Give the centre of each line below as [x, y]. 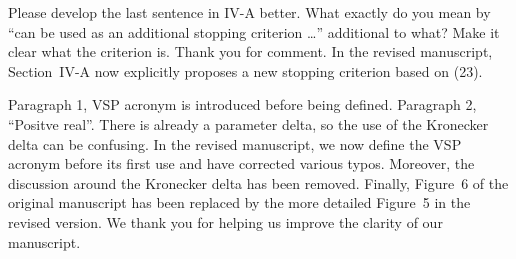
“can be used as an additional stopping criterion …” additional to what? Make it [254, 31]
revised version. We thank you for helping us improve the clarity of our [225, 221]
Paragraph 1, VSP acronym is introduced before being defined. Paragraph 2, [242, 104]
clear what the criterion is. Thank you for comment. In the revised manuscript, [250, 51]
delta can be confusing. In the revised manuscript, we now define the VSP [235, 143]
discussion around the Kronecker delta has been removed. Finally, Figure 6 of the [258, 182]
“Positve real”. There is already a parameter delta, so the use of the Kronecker [248, 123]
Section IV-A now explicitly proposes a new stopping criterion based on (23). [245, 70]
